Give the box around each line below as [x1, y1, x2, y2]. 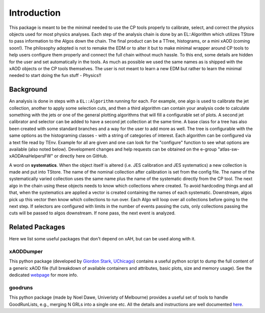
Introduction [9, 7, 61, 18]
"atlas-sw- [217, 146, 239, 152]
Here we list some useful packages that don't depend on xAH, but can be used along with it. [9, 236, 196, 242]
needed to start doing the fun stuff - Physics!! [9, 73, 102, 78]
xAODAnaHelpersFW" [9, 153, 53, 159]
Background [9, 85, 48, 94]
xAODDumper [9, 248, 43, 255]
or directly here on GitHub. [54, 153, 108, 159]
